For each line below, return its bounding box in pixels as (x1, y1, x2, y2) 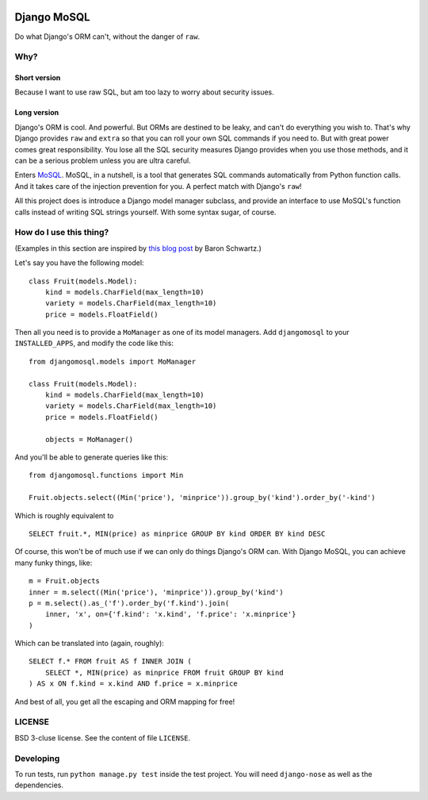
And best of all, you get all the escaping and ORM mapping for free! (14, 697, 235, 706)
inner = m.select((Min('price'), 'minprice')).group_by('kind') (29, 587, 285, 597)
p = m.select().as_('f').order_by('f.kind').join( (29, 598, 230, 607)
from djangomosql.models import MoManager (29, 357, 197, 366)
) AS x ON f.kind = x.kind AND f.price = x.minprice (29, 679, 238, 688)
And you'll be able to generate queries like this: (14, 452, 169, 462)
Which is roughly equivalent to (14, 510, 114, 520)
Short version (14, 73, 61, 83)
